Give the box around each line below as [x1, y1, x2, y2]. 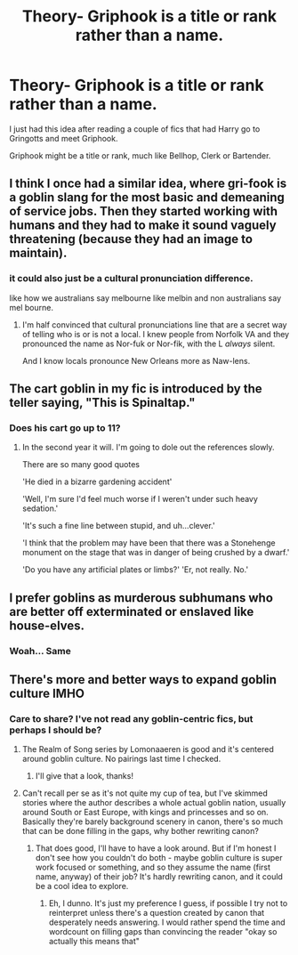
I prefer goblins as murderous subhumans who [9, 590, 274, 605]
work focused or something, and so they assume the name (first [35, 862, 271, 873]
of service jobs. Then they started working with [9, 204, 278, 219]
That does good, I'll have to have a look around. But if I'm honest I [35, 843, 277, 854]
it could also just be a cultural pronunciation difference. [9, 272, 254, 285]
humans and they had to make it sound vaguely [9, 218, 278, 233]
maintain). [9, 246, 68, 261]
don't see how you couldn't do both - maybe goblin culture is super [35, 853, 283, 863]
